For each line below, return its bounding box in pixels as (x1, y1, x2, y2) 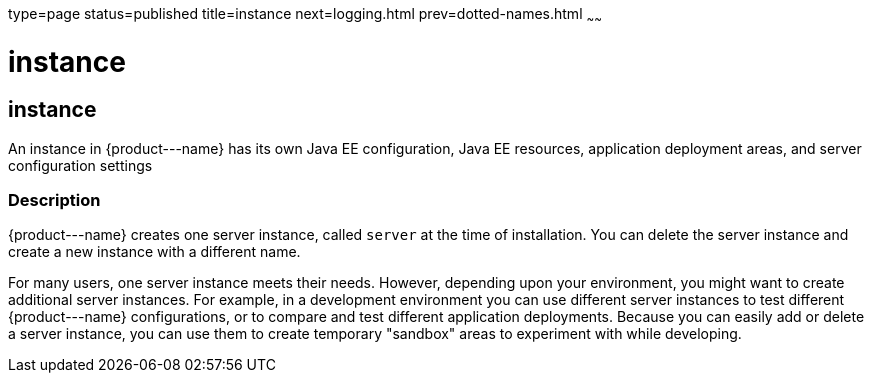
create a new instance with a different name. (8, 243, 301, 261)
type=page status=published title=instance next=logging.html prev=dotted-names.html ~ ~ (8, 5, 602, 26)
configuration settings (8, 156, 153, 174)
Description (8, 190, 101, 211)
